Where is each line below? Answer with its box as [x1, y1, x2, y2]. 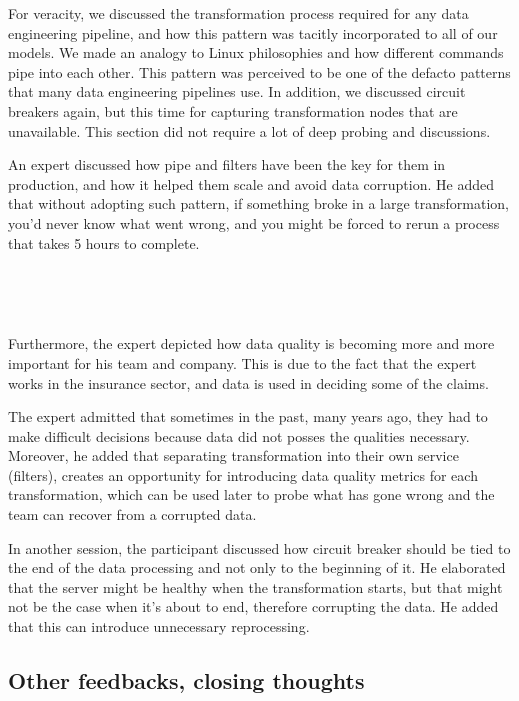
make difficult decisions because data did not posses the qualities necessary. [8, 425, 470, 446]
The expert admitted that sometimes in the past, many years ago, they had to [8, 406, 488, 427]
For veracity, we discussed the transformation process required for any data [8, 3, 469, 23]
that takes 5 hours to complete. [8, 232, 200, 253]
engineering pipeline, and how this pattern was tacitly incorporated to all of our [8, 22, 498, 43]
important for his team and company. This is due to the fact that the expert [8, 352, 477, 373]
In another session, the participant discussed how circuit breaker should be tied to [8, 537, 511, 558]
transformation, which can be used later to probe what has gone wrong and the [8, 484, 495, 505]
